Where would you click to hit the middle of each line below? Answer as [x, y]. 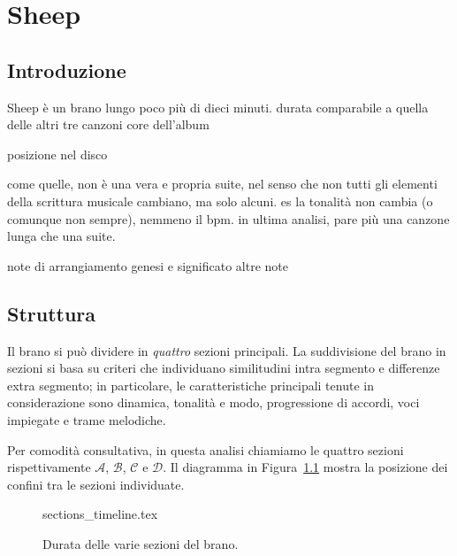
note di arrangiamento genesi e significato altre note [148, 265]
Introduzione [67, 69]
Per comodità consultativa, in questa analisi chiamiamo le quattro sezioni [206, 449]
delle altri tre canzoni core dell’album [108, 124]
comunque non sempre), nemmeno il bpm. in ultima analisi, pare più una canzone [228, 218]
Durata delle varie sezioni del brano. [141, 543]
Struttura [52, 313]
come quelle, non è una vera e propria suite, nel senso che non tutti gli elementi [222, 184]
